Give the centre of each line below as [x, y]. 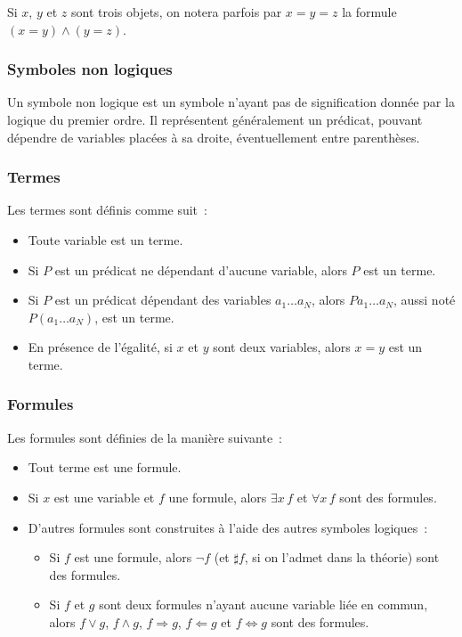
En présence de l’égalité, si [100, 347]
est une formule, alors [133, 557]
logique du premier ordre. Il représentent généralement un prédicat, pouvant [215, 119]
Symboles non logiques [90, 69]
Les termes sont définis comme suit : [107, 210]
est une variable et [104, 497]
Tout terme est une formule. [105, 467]
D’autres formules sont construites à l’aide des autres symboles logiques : [228, 527]
